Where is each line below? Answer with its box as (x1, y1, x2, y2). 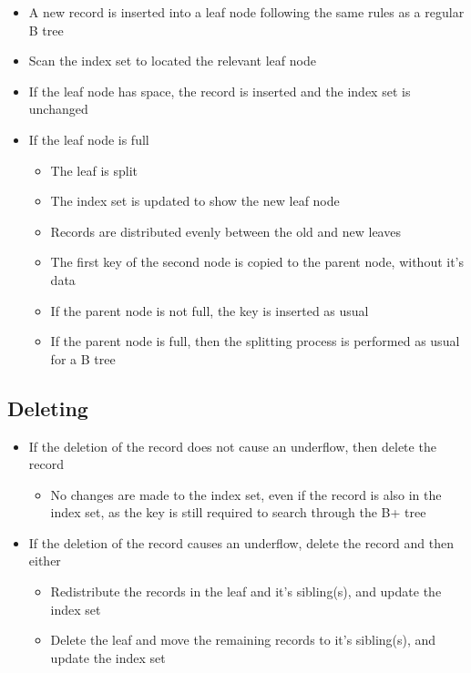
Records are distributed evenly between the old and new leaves (50, 221, 401, 240)
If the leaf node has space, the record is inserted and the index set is (28, 81, 411, 100)
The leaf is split (50, 160, 138, 179)
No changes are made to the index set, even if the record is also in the (50, 484, 442, 504)
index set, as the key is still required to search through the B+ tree (50, 503, 426, 522)
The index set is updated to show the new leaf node (50, 191, 340, 210)
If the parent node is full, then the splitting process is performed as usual (50, 331, 460, 351)
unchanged (28, 99, 88, 118)
